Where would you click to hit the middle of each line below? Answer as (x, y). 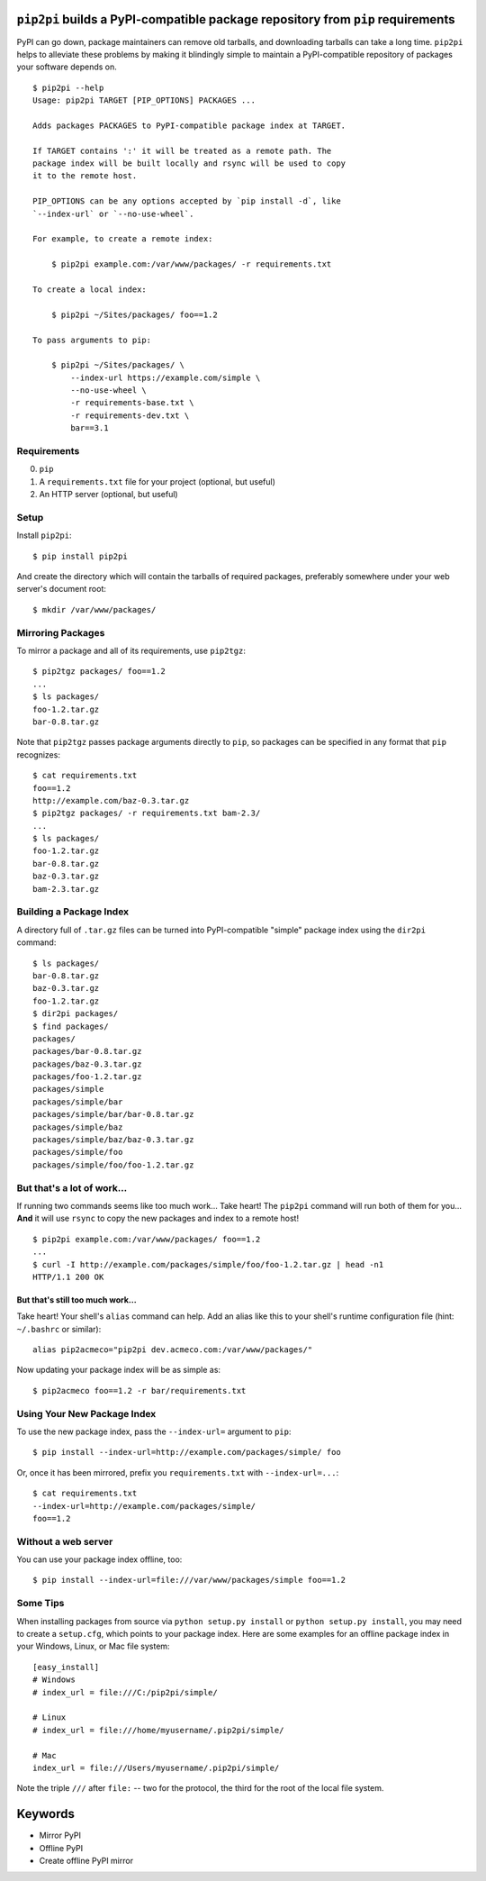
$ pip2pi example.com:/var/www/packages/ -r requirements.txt (191, 264)
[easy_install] (66, 1667)
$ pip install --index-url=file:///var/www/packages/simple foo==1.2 (189, 1580)
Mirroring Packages (61, 632)
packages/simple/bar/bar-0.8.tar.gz (113, 1114)
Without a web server (65, 1541)
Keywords (46, 1814)
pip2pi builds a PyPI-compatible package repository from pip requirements (236, 19)
